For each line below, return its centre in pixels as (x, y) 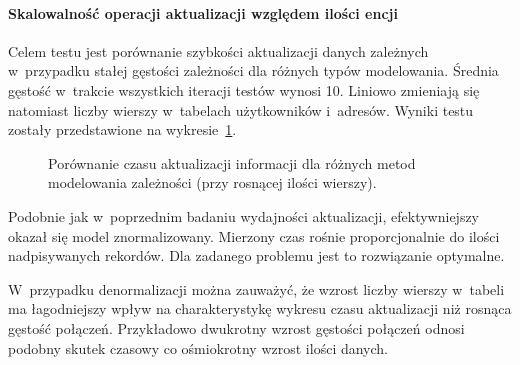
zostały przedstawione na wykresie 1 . (122, 129)
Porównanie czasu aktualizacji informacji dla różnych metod (232, 162)
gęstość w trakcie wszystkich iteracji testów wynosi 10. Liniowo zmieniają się (244, 89)
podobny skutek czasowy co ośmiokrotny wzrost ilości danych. (198, 347)
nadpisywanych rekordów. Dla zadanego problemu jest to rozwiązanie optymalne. (256, 255)
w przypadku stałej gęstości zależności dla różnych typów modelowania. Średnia (253, 70)
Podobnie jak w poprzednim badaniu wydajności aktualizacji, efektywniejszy (244, 215)
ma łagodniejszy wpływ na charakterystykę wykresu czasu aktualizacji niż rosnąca (260, 308)
